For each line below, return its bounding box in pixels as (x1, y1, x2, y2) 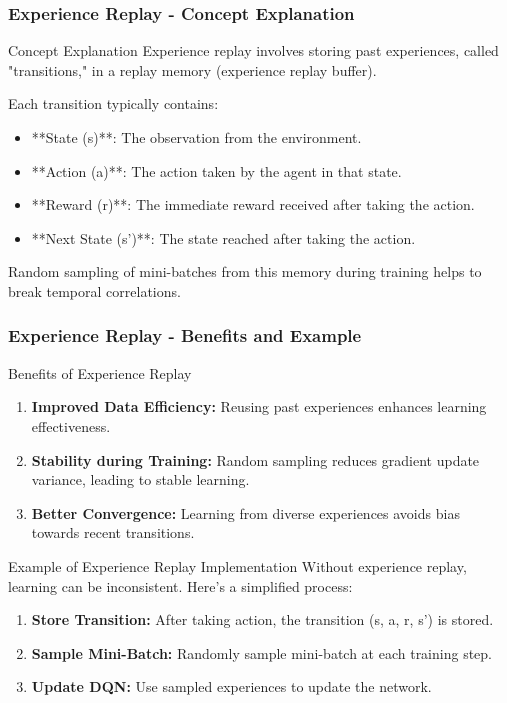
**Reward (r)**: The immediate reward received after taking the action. (31, 194, 475, 215)
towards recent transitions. (31, 522, 195, 543)
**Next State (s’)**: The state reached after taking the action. (31, 227, 416, 248)
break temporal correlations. (8, 280, 181, 301)
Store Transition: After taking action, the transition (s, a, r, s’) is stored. (31, 609, 494, 630)
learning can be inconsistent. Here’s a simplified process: (8, 575, 353, 596)
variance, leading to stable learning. (31, 469, 250, 490)
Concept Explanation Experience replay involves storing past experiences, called (8, 40, 499, 61)
